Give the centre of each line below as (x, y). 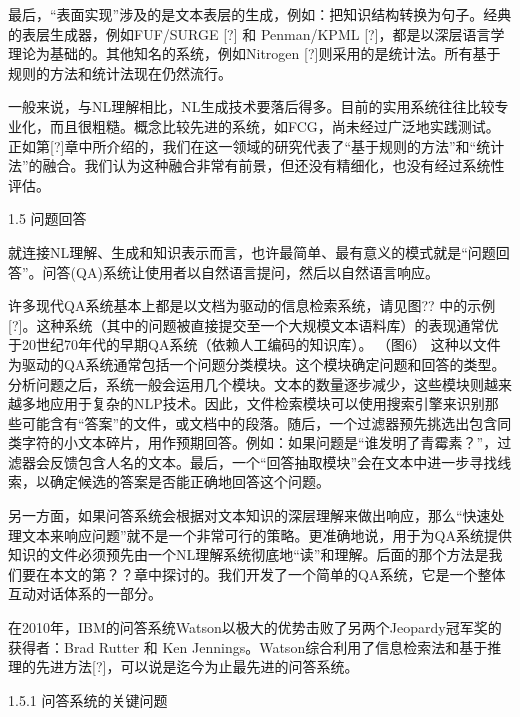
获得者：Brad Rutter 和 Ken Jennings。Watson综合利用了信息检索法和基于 (248, 646)
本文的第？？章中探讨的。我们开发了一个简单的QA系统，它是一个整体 (277, 573)
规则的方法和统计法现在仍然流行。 (120, 72)
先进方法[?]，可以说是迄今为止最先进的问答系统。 (197, 666)
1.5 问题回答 (47, 218)
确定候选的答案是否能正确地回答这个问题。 (189, 481)
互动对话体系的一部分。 (85, 593)
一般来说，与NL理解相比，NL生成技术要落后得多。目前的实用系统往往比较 (251, 106)
